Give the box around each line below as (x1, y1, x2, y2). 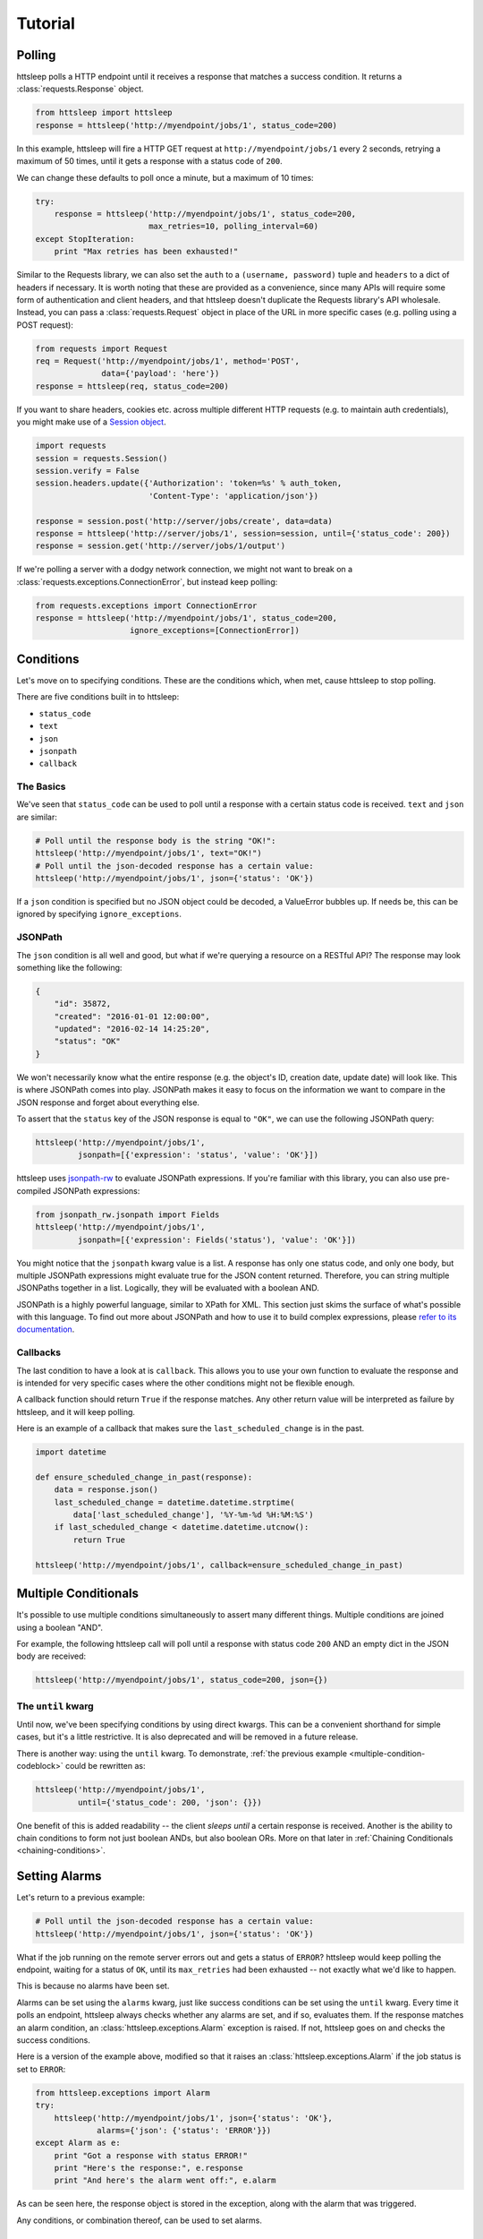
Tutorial (16, 13, 76, 33)
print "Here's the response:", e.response (54, 2163, 243, 2174)
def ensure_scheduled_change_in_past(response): (35, 1471, 253, 1482)
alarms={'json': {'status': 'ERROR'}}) (97, 2125, 272, 2135)
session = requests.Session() (35, 453, 168, 463)
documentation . (16, 1324, 75, 1334)
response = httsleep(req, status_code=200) (35, 381, 230, 391)
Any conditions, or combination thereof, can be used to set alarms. (16, 2215, 263, 2226)
